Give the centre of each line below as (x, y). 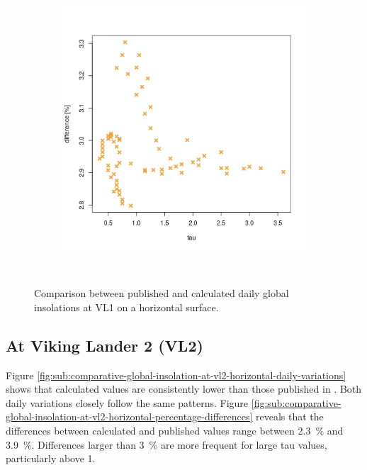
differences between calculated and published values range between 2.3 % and (175, 430)
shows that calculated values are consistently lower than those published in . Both (184, 389)
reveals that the (290, 416)
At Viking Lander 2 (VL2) (105, 345)
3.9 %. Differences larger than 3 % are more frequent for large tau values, (166, 444)
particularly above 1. (51, 458)
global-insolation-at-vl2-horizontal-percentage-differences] (129, 416)
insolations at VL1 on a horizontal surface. (126, 307)
